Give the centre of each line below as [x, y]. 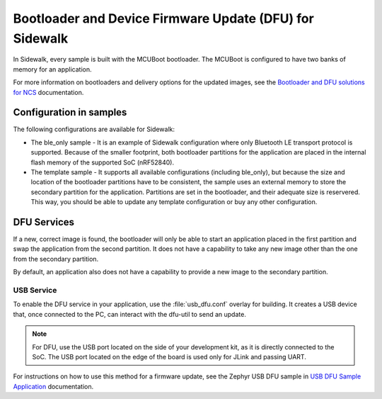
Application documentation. [53, 386]
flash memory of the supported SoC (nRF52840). [103, 162]
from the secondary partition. [56, 259]
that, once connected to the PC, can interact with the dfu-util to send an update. [130, 314]
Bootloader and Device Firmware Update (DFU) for [163, 18]
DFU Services [44, 222]
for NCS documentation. [48, 92]
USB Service [35, 290]
